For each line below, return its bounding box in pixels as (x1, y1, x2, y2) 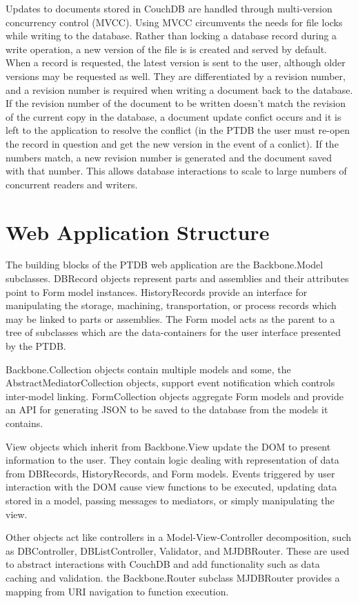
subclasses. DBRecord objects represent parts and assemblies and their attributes (6, 271, 349, 286)
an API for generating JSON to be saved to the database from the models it (6, 402, 328, 417)
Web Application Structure (6, 217, 270, 246)
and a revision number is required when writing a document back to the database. (6, 82, 353, 97)
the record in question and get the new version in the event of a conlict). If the (6, 136, 339, 150)
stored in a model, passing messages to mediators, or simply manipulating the (6, 493, 335, 507)
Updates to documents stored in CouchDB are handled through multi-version (6, 1, 332, 15)
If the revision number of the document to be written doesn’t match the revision (6, 96, 346, 110)
